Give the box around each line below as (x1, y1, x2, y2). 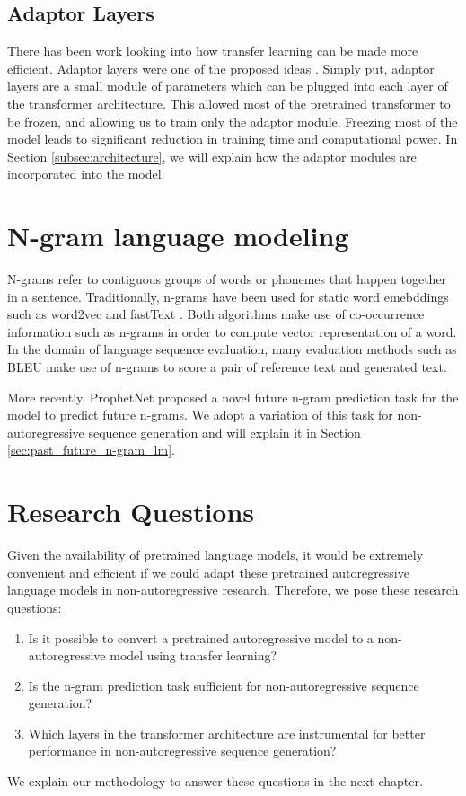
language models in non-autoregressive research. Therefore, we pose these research (7, 580, 459, 599)
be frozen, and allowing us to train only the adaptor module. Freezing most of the (7, 111, 458, 130)
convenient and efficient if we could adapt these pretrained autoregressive (7, 562, 409, 581)
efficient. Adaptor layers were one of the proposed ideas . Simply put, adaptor (7, 58, 435, 77)
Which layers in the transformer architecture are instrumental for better (28, 723, 426, 742)
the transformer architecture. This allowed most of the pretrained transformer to (7, 93, 451, 112)
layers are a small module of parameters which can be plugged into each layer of (7, 76, 448, 95)
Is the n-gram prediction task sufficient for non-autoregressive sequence (28, 676, 419, 694)
